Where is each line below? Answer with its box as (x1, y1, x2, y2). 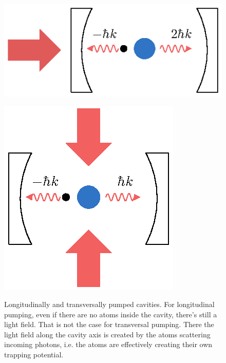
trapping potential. (4, 349, 64, 360)
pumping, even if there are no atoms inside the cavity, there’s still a (4, 309, 217, 319)
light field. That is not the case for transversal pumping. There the (4, 319, 214, 330)
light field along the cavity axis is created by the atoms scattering (4, 329, 211, 339)
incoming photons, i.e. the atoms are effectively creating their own (4, 339, 213, 350)
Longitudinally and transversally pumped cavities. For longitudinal (4, 299, 215, 310)
